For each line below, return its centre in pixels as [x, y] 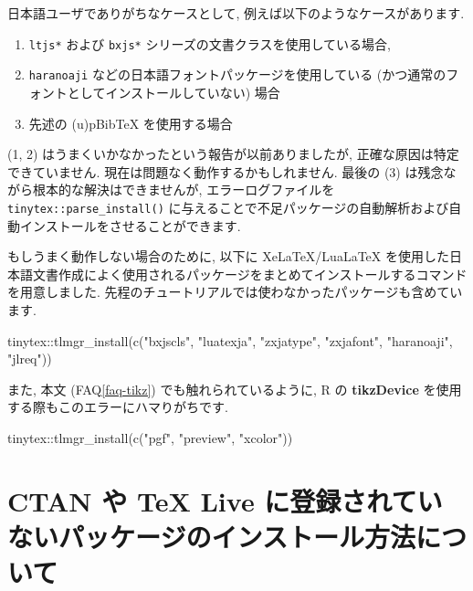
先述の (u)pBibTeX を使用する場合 [131, 123]
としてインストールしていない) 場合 [173, 92]
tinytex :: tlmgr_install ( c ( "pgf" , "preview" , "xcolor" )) [150, 437]
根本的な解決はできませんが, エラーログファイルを [184, 190]
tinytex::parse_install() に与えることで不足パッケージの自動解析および [228, 207]
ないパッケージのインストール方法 [211, 536]
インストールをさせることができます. [130, 225]
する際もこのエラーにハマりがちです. [118, 407]
